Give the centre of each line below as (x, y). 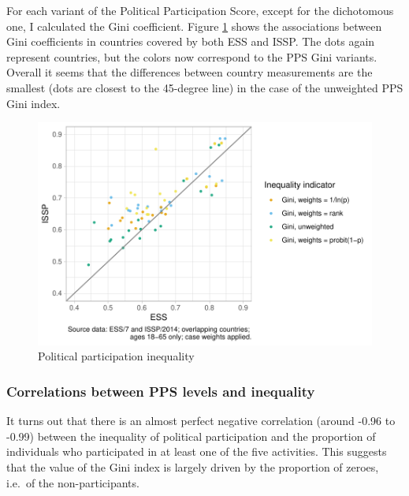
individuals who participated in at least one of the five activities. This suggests (197, 451)
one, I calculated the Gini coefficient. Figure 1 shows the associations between (194, 26)
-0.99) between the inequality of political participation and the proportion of (191, 436)
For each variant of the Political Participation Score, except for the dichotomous (200, 10)
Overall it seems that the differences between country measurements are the (190, 72)
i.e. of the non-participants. (73, 482)
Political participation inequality (116, 356)
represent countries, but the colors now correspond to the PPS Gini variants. (192, 56)
